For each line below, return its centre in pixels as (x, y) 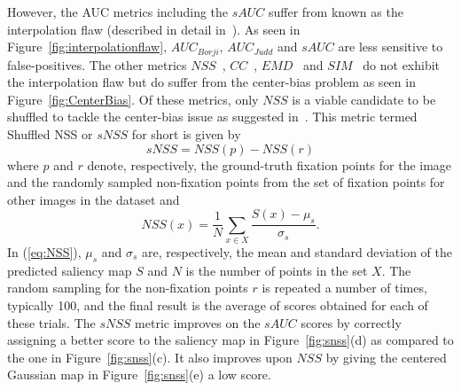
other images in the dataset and (94, 199)
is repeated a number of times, (344, 288)
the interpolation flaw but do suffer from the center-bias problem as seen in (211, 82)
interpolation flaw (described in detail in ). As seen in (154, 29)
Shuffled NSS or (50, 134)
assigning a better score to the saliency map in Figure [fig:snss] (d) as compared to (230, 340)
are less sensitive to (391, 47)
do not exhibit (402, 64)
